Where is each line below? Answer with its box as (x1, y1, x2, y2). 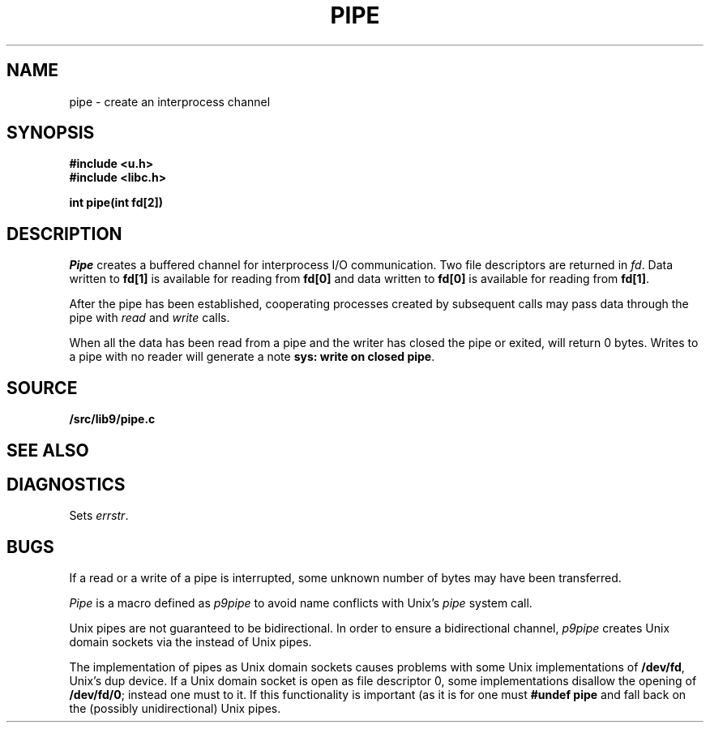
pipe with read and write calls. (69, 311, 230, 325)
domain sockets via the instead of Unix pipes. (69, 635, 312, 650)
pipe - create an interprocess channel (69, 94, 271, 109)
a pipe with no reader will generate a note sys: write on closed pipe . (69, 349, 435, 364)
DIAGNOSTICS (6, 474, 126, 495)
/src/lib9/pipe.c (69, 412, 156, 427)
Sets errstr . (69, 508, 129, 523)
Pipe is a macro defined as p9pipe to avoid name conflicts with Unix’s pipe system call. (69, 596, 532, 611)
